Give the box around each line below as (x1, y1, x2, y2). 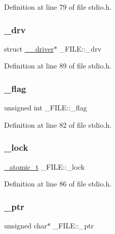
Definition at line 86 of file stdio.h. (4, 178, 112, 189)
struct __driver (4, 43, 54, 54)
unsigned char (4, 220, 47, 231)
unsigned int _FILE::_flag (4, 102, 87, 113)
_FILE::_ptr (53, 220, 94, 231)
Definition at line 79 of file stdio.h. (4, 2, 112, 12)
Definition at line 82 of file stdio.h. (4, 119, 112, 130)
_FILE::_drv (60, 43, 102, 54)
